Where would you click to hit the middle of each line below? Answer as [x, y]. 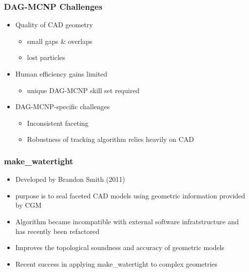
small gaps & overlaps [60, 41]
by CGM [29, 205]
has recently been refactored [57, 231]
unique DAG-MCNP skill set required [83, 90]
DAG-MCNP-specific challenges [63, 107]
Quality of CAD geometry [54, 25]
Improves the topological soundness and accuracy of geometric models [120, 247]
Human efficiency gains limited [61, 74]
